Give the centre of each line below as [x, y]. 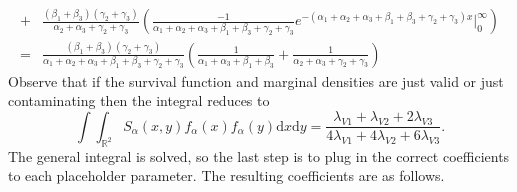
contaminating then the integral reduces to [139, 100]
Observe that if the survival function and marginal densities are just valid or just [256, 80]
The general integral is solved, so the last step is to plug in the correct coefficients [259, 155]
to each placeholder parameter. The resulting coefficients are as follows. [226, 175]
